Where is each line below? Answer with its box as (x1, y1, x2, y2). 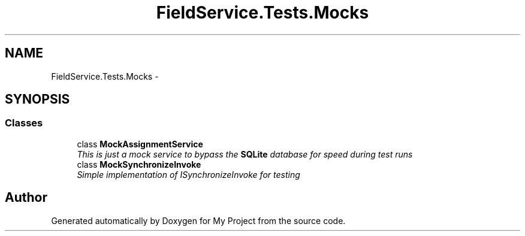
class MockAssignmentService (77, 138, 203, 149)
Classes (5, 117, 43, 129)
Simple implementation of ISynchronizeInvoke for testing (77, 169, 300, 180)
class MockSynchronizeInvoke (77, 159, 201, 170)
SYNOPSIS (5, 92, 70, 107)
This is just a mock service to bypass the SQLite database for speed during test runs (77, 149, 413, 159)
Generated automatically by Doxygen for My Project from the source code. (51, 215, 346, 226)
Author (5, 190, 47, 205)
